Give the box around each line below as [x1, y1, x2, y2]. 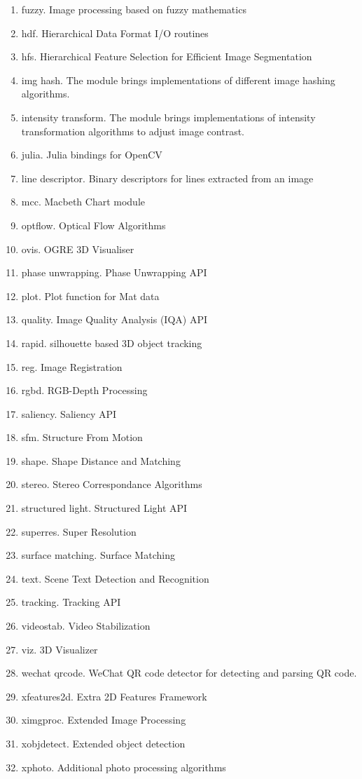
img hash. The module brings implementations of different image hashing [21, 72, 335, 87]
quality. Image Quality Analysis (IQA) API [21, 312, 207, 327]
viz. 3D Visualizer [21, 642, 98, 656]
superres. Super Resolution [21, 524, 137, 538]
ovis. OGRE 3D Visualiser [21, 241, 134, 256]
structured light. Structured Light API [21, 501, 188, 515]
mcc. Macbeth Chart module [21, 194, 146, 209]
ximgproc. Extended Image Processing [21, 712, 186, 727]
